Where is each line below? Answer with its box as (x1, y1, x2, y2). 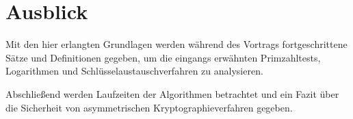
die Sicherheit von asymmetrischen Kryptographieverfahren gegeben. (5, 100, 293, 114)
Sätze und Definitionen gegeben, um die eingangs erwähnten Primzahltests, (5, 50, 321, 64)
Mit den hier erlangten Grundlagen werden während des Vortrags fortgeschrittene (5, 37, 348, 51)
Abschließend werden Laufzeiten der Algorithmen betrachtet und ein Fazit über (5, 86, 339, 101)
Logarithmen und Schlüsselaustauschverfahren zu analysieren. (5, 64, 263, 78)
